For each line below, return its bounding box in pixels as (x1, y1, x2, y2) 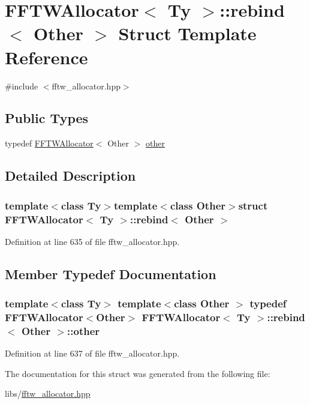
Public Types (5, 109, 89, 127)
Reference (5, 44, 88, 69)
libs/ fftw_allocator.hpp (5, 387, 91, 400)
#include (5, 79, 38, 92)
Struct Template (118, 21, 257, 46)
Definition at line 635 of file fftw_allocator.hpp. (5, 235, 180, 247)
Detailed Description (5, 166, 136, 185)
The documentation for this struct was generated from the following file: (5, 367, 270, 379)
